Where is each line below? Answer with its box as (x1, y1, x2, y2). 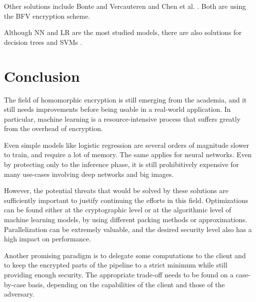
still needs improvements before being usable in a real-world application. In (4, 104, 231, 114)
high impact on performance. (4, 234, 91, 244)
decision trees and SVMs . (4, 36, 82, 47)
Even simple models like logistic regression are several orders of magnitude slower (4, 139, 250, 150)
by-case (4, 279, 26, 289)
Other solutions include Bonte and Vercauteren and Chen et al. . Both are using (4, 1, 246, 11)
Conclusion (4, 66, 80, 86)
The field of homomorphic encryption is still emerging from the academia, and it (4, 94, 247, 104)
